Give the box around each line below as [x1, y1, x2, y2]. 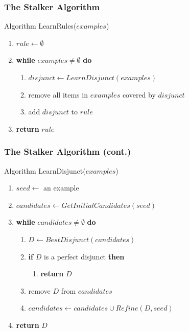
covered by [122, 89, 156, 100]
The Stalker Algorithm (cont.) [4, 145, 131, 158]
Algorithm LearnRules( [4, 20, 77, 31]
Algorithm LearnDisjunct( [4, 165, 86, 176]
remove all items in [28, 89, 88, 100]
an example [43, 182, 79, 193]
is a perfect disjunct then [43, 251, 125, 262]
